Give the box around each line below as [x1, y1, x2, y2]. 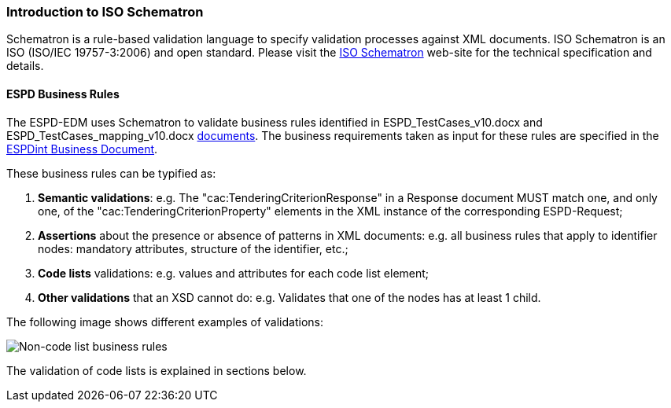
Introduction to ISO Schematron [6, 4, 204, 20]
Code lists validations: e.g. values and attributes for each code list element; [38, 266, 430, 280]
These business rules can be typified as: [6, 166, 216, 180]
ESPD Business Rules [6, 86, 120, 101]
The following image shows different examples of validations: [6, 314, 323, 329]
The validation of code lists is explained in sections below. [6, 363, 307, 377]
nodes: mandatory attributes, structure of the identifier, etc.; [38, 241, 348, 255]
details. [6, 59, 44, 73]
